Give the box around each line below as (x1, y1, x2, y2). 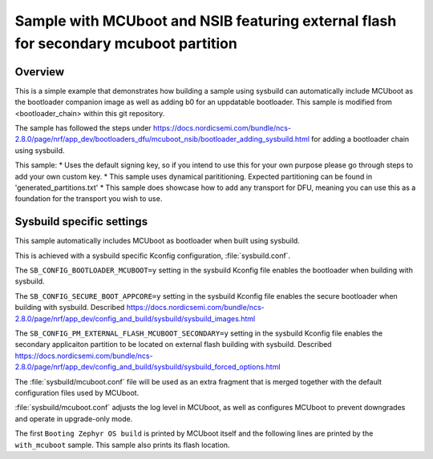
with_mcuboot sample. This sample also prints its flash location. (14, 440, 230, 449)
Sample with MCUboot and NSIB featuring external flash (14, 12, 397, 30)
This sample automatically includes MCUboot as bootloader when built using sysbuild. (14, 236, 300, 246)
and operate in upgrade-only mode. (14, 413, 133, 424)
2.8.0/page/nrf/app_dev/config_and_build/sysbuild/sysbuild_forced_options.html (14, 362, 281, 372)
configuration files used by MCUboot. (14, 388, 140, 397)
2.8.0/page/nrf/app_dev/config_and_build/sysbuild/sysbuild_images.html (14, 313, 256, 324)
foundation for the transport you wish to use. (14, 194, 163, 203)
